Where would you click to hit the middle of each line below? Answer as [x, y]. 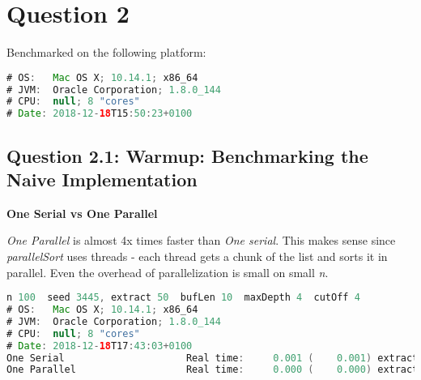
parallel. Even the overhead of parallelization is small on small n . [168, 272]
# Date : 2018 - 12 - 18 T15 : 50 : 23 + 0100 [100, 114]
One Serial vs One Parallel [82, 213]
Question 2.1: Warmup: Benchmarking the [187, 155]
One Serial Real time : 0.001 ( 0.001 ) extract [213, 358]
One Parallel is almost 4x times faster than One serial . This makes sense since [201, 240]
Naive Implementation [102, 179]
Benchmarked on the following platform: [106, 52]
